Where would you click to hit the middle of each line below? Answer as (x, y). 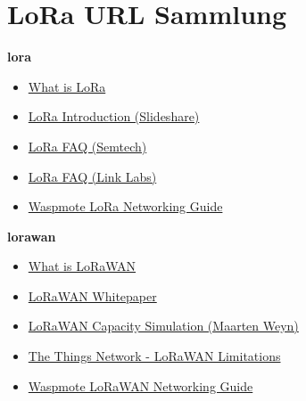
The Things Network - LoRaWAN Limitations (154, 356)
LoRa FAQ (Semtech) (87, 146)
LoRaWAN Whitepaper (92, 295)
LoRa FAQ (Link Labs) (92, 176)
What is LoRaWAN (82, 266)
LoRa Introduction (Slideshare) (114, 116)
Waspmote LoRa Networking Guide (125, 206)
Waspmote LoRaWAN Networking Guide (141, 385)
